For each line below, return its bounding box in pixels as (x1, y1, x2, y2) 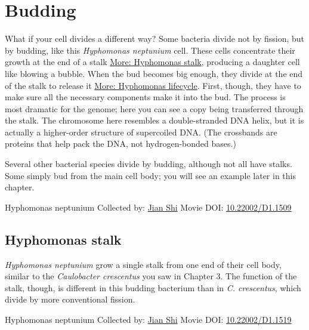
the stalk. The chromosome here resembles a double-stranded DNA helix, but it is (5, 114, 304, 127)
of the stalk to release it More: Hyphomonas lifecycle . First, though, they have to (5, 79, 301, 91)
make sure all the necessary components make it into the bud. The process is (5, 91, 286, 103)
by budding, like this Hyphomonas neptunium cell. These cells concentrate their (5, 44, 295, 56)
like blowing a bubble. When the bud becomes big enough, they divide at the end (5, 67, 303, 79)
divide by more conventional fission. (5, 293, 135, 306)
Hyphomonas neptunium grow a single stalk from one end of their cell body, (5, 258, 282, 270)
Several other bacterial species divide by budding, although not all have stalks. (5, 158, 292, 170)
